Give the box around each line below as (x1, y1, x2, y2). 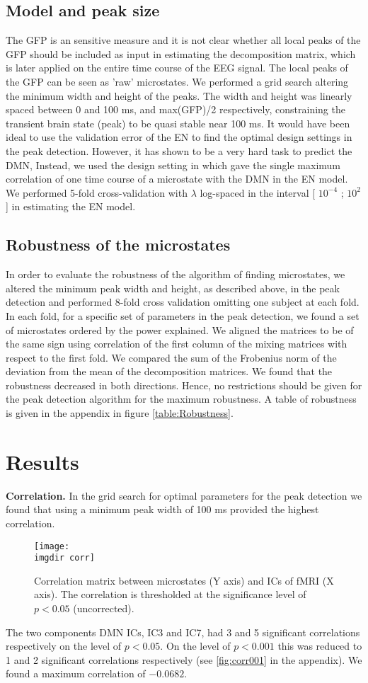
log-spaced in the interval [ (200, 185, 316, 200)
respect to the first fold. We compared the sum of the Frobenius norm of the (6, 350, 337, 365)
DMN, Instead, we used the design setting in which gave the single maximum (6, 157, 341, 172)
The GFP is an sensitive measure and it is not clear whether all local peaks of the (6, 33, 361, 47)
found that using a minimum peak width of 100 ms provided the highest (6, 502, 319, 517)
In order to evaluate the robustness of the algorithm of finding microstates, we (6, 267, 345, 282)
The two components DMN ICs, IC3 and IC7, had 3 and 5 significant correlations (6, 624, 360, 639)
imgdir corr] (34, 553, 95, 563)
